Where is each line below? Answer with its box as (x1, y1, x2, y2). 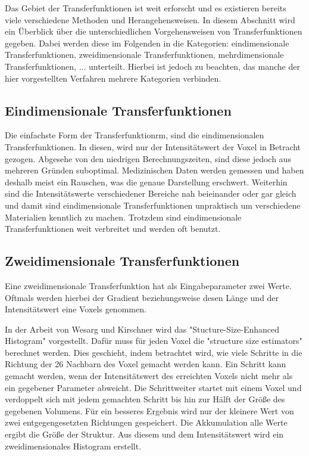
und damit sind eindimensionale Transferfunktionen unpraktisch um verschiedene (5, 198, 301, 211)
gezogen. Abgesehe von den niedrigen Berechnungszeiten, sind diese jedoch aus (5, 152, 291, 165)
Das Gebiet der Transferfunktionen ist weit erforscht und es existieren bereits (5, 2, 286, 14)
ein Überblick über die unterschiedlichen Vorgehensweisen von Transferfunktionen (5, 25, 302, 38)
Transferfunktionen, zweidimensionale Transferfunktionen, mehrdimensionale (5, 48, 284, 61)
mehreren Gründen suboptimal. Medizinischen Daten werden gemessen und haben (5, 164, 304, 176)
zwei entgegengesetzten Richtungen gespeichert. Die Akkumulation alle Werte (5, 416, 288, 429)
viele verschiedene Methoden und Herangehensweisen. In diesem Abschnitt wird (5, 13, 295, 26)
